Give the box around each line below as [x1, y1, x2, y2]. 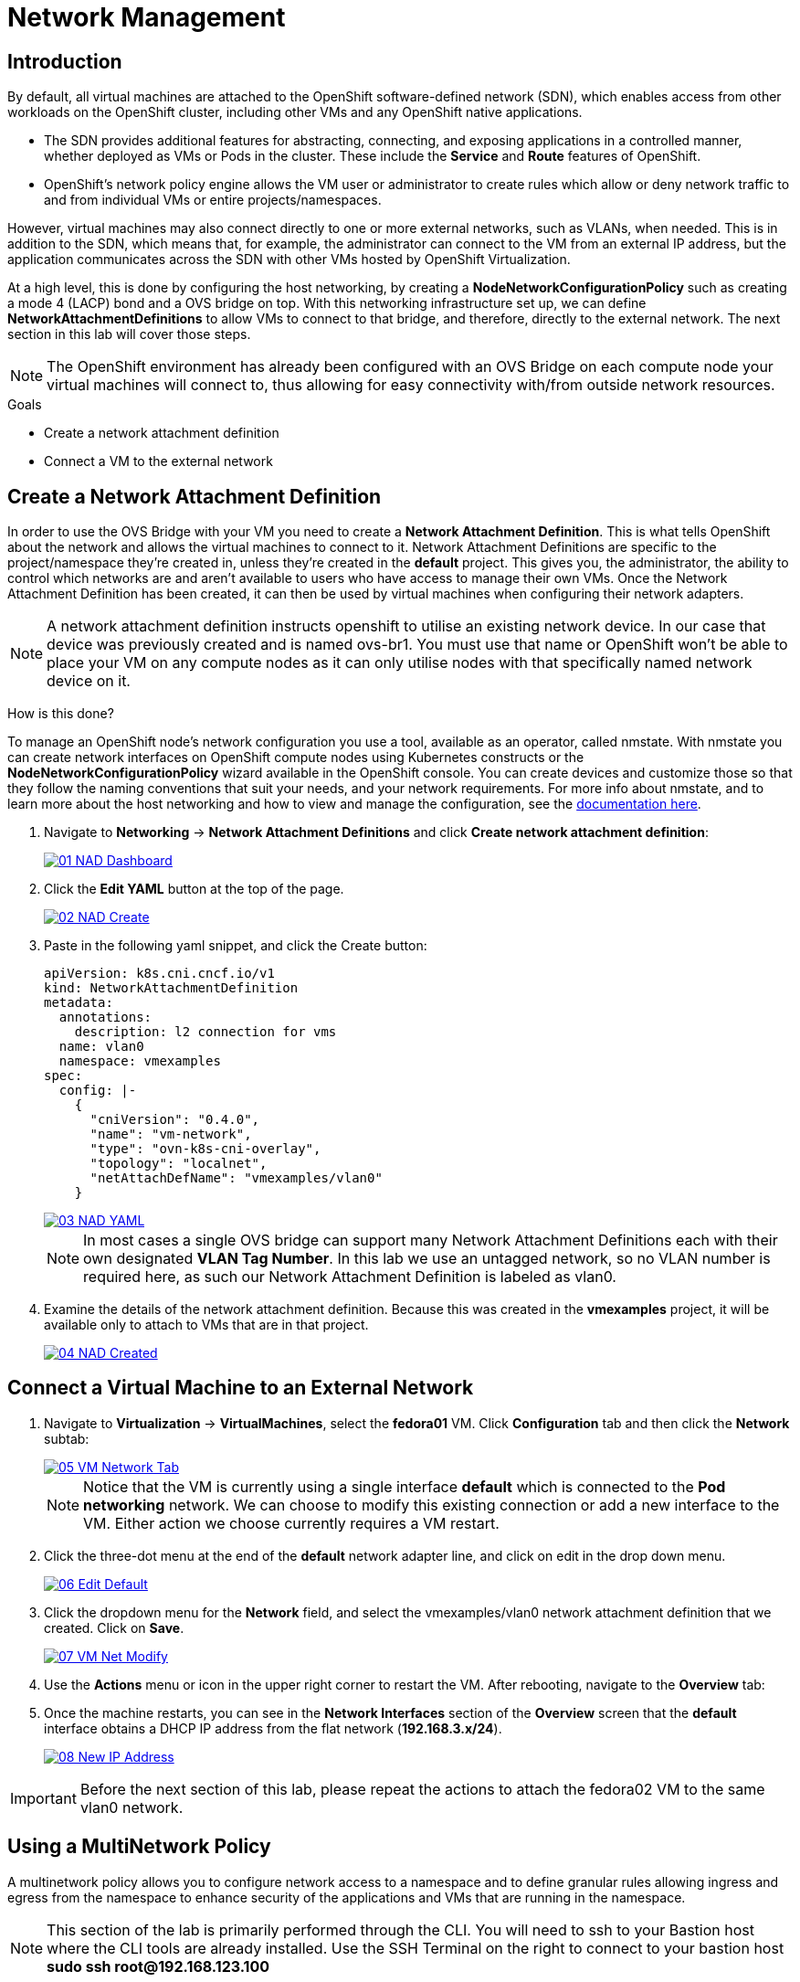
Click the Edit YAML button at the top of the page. [44, 881, 344, 897]
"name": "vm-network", [89, 1127, 252, 1142]
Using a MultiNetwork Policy [7, 1835, 271, 1859]
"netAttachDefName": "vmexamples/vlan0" [89, 1171, 383, 1186]
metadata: [44, 995, 113, 1011]
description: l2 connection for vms [74, 1024, 337, 1040]
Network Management [7, 2, 286, 33]
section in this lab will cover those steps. [7, 326, 251, 343]
